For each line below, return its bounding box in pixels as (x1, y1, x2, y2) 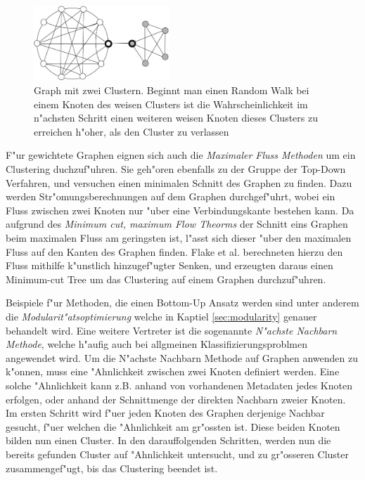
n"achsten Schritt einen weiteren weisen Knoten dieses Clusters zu (34, 110, 318, 125)
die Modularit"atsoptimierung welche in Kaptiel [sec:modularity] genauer (6, 309, 317, 323)
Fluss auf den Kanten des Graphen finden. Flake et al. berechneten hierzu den (6, 244, 343, 259)
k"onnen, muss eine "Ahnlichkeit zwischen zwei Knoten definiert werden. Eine (6, 364, 340, 379)
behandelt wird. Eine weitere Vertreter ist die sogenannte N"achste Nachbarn (6, 323, 338, 337)
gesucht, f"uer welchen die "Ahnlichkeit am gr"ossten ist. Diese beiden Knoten (6, 419, 340, 434)
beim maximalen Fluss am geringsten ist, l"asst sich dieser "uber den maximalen (6, 231, 352, 245)
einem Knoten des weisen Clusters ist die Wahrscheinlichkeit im (34, 96, 308, 111)
